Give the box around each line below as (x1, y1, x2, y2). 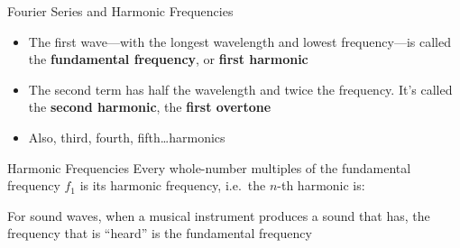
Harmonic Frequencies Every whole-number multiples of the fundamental (7, 158, 411, 177)
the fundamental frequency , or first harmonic (28, 50, 308, 69)
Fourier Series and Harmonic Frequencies (7, 2, 234, 20)
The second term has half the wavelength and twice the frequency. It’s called (28, 79, 453, 98)
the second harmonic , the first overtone (28, 97, 271, 116)
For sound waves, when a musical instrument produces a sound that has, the (7, 206, 430, 225)
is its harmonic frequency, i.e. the (79, 176, 266, 195)
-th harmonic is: (277, 176, 365, 195)
